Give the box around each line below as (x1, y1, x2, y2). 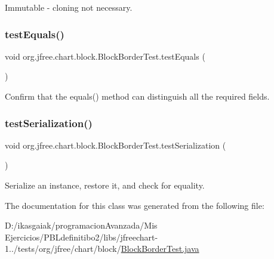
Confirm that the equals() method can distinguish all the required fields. (5, 90, 270, 102)
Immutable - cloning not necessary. (5, 1, 133, 13)
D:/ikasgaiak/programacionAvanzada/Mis (5, 219, 158, 232)
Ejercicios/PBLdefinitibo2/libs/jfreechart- (5, 230, 158, 243)
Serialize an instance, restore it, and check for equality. (5, 179, 205, 191)
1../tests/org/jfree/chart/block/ (5, 242, 121, 255)
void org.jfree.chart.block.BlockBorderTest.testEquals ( (5, 50, 205, 62)
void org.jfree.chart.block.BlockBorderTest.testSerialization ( (5, 138, 226, 151)
